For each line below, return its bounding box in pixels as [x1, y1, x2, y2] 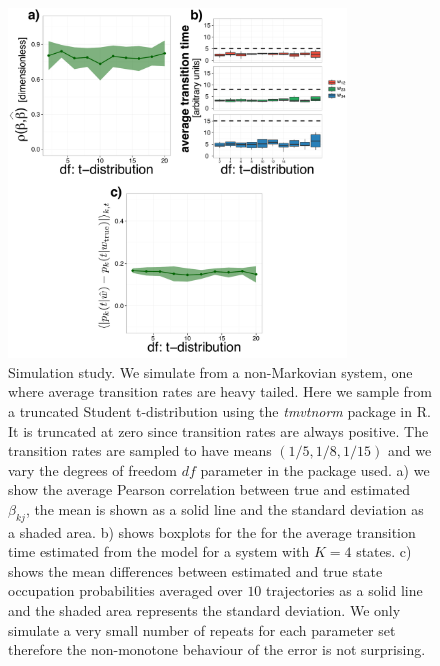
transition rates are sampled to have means [8, 440, 272, 461]
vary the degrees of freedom [8, 459, 177, 480]
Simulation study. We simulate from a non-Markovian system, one [8, 361, 413, 382]
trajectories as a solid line [266, 580, 423, 601]
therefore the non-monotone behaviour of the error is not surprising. [8, 639, 426, 660]
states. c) [356, 541, 412, 562]
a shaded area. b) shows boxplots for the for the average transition [8, 521, 416, 542]
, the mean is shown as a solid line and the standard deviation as [25, 498, 424, 519]
